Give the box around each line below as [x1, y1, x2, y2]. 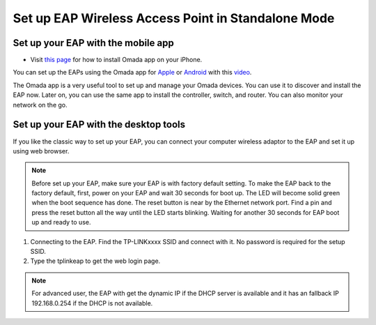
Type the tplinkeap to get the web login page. [30, 257, 161, 265]
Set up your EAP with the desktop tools [13, 119, 186, 130]
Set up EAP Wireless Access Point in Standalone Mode [13, 10, 335, 26]
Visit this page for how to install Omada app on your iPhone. [30, 56, 203, 64]
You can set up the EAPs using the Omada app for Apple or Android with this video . [13, 68, 252, 77]
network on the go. [13, 100, 68, 109]
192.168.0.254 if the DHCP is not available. [31, 298, 153, 307]
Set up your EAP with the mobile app [13, 37, 174, 49]
